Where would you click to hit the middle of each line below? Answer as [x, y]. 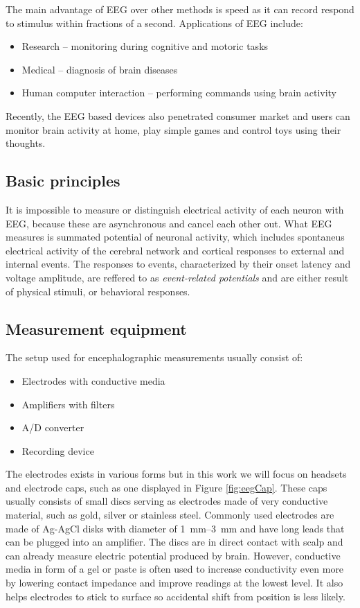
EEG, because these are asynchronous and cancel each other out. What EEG [169, 223]
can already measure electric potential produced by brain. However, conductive [173, 555]
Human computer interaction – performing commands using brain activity [179, 93]
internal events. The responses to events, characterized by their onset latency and [178, 264]
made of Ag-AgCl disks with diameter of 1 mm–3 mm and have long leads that [175, 528]
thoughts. [26, 143]
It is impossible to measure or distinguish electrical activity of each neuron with [175, 209]
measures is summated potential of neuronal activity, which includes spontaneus [175, 237]
